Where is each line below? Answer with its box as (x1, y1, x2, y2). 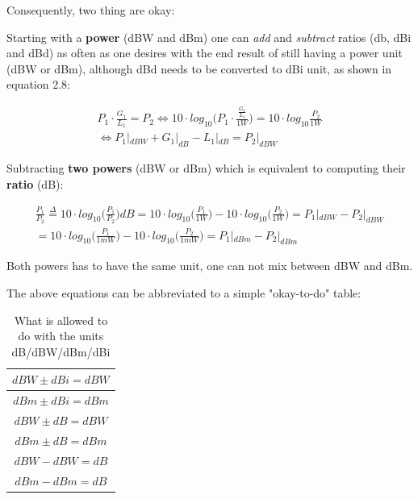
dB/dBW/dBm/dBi (11, 343, 111, 360)
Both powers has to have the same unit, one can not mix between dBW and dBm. (6, 257, 413, 274)
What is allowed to (14, 311, 108, 328)
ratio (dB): (6, 175, 64, 192)
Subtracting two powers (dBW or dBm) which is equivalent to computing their (6, 160, 406, 177)
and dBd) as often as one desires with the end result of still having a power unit (6, 44, 403, 61)
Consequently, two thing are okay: (6, 2, 175, 18)
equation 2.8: (6, 76, 70, 93)
